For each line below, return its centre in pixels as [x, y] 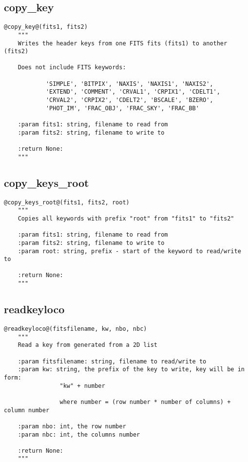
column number [27, 410]
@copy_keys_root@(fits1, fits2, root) [67, 202]
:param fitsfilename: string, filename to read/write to [112, 361]
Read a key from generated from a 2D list [87, 345]
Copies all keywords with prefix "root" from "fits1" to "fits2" [126, 218]
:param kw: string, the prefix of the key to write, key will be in [131, 370]
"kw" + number [82, 386]
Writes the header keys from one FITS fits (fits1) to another [123, 43]
